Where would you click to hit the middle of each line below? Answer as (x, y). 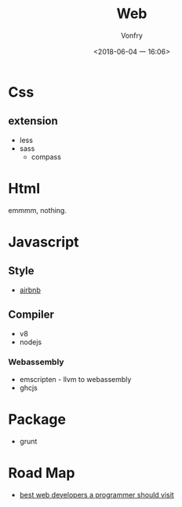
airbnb (30, 290)
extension (33, 121)
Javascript (44, 242)
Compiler (31, 315)
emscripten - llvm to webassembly (75, 379)
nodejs (30, 342)
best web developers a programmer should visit (96, 494)
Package (37, 419)
